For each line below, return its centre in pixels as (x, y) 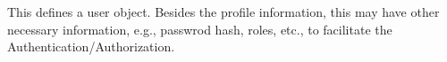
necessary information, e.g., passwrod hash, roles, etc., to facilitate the (200, 29)
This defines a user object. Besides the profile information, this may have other (223, 12)
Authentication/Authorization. (91, 46)
